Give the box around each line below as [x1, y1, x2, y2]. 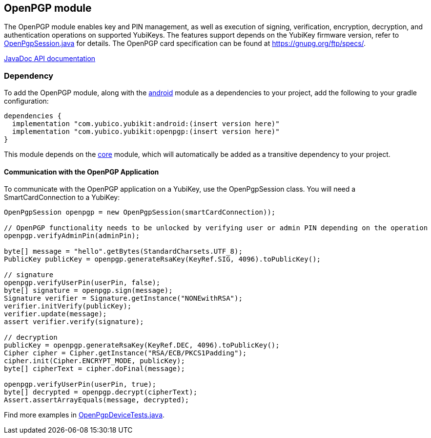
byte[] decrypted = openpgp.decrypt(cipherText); [4, 388, 198, 396]
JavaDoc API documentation [4, 54, 96, 63]
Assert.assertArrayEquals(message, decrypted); [4, 396, 189, 404]
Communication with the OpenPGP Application [4, 167, 159, 176]
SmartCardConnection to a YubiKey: [4, 193, 120, 202]
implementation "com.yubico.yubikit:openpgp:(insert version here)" [12, 128, 280, 136]
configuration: [4, 97, 49, 106]
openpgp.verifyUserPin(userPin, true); [4, 380, 156, 389]
